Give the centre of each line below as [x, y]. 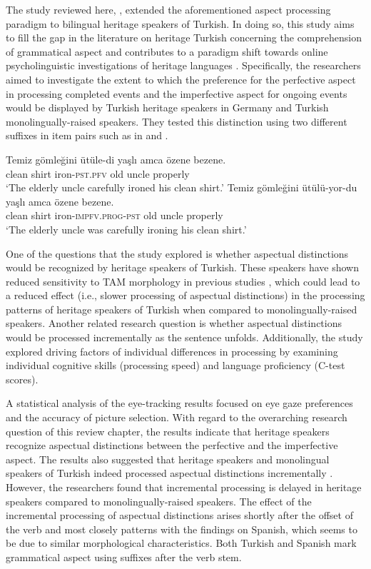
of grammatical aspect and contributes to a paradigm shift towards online [167, 51]
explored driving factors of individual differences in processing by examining [172, 351]
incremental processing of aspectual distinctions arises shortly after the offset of [179, 515]
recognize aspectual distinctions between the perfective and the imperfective [172, 445]
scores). [22, 379]
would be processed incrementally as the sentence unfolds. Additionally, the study [184, 337]
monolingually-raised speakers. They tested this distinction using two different [177, 121]
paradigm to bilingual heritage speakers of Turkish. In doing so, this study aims [180, 23]
